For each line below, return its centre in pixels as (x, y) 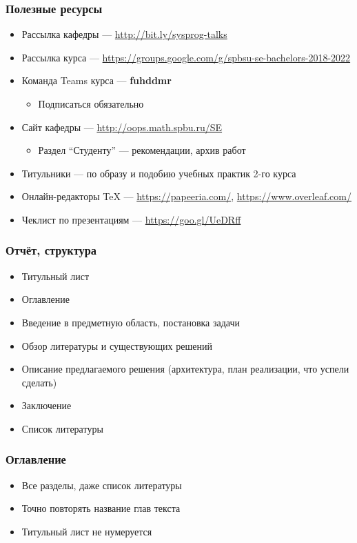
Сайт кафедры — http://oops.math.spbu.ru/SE (122, 127)
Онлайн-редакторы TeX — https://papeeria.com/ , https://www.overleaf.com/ (186, 196)
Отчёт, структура (51, 250)
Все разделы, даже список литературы (102, 485)
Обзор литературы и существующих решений (117, 345)
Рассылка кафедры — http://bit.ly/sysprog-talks (124, 34)
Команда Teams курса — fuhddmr (96, 80)
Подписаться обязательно (91, 103)
